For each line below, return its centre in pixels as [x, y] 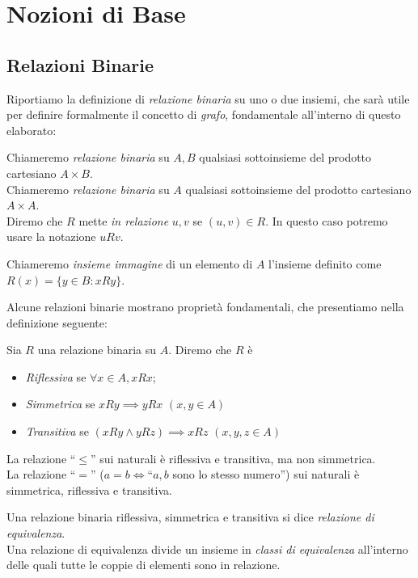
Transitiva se [57, 431]
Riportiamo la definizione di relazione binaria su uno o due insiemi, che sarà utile [208, 98]
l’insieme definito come [325, 263]
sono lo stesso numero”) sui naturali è [266, 474]
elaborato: [32, 130]
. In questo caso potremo [327, 220]
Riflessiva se [56, 376]
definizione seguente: [57, 322]
